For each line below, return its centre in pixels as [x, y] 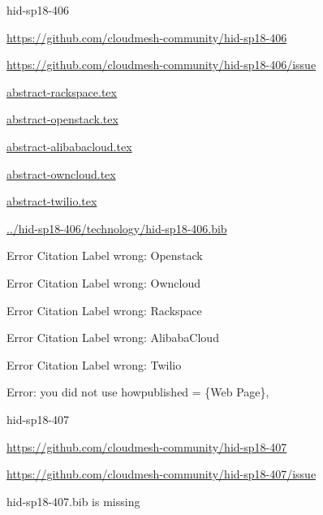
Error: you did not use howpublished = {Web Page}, [138, 392]
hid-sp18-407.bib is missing [73, 501]
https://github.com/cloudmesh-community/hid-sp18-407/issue [161, 474]
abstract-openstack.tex [62, 119]
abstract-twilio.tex [52, 201]
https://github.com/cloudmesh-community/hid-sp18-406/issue [161, 65]
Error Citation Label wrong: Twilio [94, 364]
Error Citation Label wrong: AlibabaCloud [113, 338]
